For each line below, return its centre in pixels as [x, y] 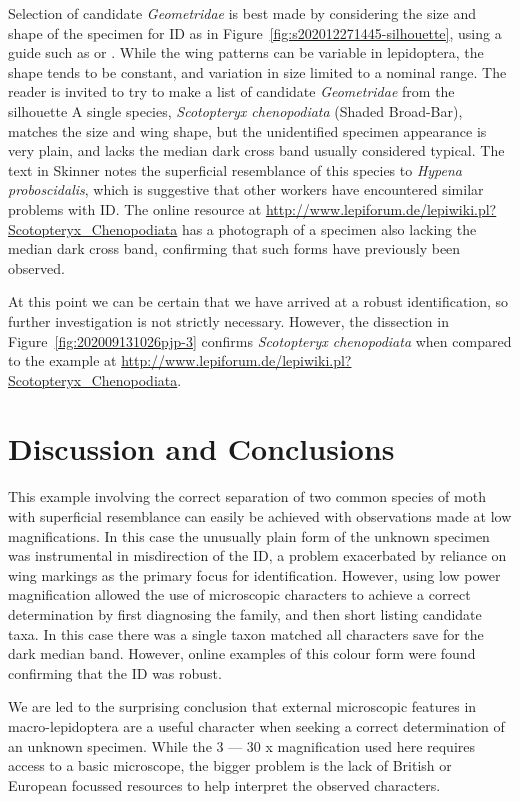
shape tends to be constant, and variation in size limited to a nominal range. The [257, 71]
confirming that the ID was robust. [115, 672]
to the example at [62, 360]
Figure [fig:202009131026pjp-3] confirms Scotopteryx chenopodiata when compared [260, 340]
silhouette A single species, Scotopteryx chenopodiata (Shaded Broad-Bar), [235, 110]
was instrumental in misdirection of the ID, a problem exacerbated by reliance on [257, 555]
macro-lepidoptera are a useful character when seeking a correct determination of [256, 725]
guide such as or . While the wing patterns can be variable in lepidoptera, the [246, 52]
